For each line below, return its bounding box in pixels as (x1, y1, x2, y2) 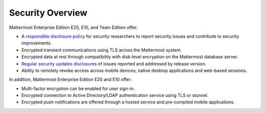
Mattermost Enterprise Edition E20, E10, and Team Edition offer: (9, 24, 138, 30)
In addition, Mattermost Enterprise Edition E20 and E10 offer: (9, 76, 132, 83)
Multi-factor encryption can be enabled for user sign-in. (21, 86, 135, 91)
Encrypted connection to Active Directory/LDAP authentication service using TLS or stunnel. (21, 92, 209, 98)
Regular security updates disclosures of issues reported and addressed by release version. (21, 61, 206, 67)
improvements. (21, 40, 52, 46)
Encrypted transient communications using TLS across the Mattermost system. (21, 47, 182, 53)
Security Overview (9, 7, 88, 18)
